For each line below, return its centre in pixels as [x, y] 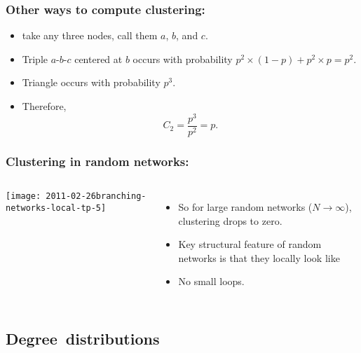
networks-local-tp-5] [56, 208]
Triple [35, 58]
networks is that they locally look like [259, 257]
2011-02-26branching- [96, 196]
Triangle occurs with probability [91, 82]
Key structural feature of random [250, 244]
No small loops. [211, 281]
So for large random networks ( [245, 206]
